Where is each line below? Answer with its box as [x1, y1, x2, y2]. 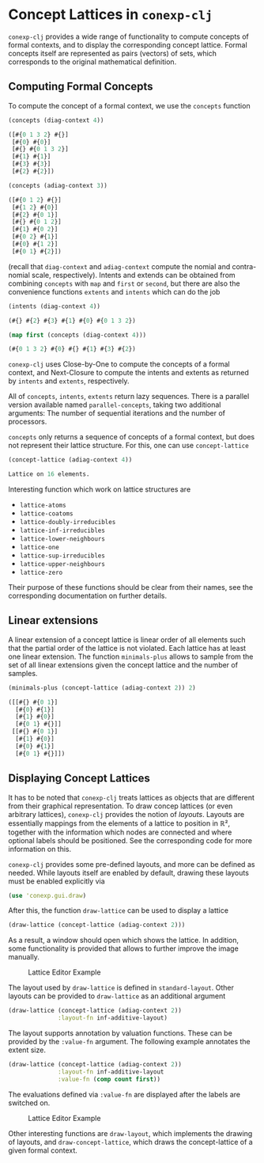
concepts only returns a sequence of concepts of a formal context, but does [8, 432, 255, 442]
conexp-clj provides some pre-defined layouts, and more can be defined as [8, 859, 255, 868]
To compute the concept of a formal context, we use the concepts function [8, 101, 251, 110]
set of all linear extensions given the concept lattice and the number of [8, 659, 239, 670]
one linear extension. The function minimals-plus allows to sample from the [8, 652, 254, 661]
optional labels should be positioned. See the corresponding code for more [8, 835, 253, 845]
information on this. [8, 844, 72, 853]
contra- [232, 261, 257, 271]
